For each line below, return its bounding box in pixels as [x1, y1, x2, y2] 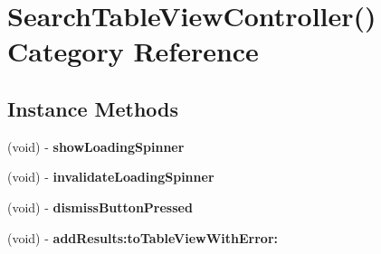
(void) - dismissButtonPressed [7, 197, 193, 216]
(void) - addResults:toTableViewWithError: [7, 228, 278, 247]
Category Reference [7, 33, 259, 70]
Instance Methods [7, 94, 178, 122]
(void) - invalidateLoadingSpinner [7, 167, 214, 186]
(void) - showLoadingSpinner [7, 136, 185, 155]
